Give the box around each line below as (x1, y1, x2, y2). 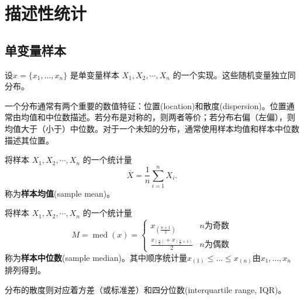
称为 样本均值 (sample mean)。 (5, 187, 115, 199)
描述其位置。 (5, 134, 54, 146)
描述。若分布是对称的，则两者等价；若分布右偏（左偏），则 (70, 111, 295, 123)
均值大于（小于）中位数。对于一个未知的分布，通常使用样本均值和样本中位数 (5, 122, 299, 134)
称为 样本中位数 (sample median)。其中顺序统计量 (5, 251, 187, 263)
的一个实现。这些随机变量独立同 (172, 68, 296, 81)
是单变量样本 (70, 68, 119, 81)
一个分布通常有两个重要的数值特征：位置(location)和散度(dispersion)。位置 (5, 99, 286, 111)
